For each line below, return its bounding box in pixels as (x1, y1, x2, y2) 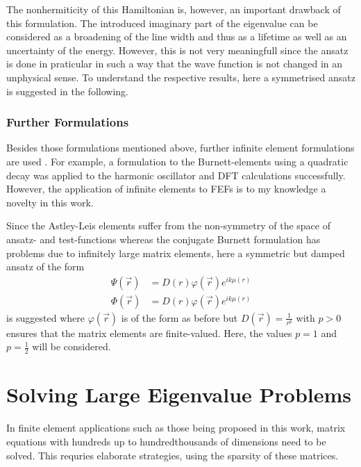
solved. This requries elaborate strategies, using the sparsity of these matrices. (6, 448, 339, 462)
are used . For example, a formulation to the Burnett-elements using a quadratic (6, 154, 349, 168)
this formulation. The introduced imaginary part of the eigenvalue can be (6, 15, 318, 30)
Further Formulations (6, 113, 129, 131)
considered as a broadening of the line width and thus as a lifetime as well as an (6, 29, 347, 44)
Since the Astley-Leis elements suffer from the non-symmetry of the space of (6, 218, 330, 233)
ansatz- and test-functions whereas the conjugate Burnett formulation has (6, 231, 321, 246)
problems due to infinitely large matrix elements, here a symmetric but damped (6, 245, 345, 260)
